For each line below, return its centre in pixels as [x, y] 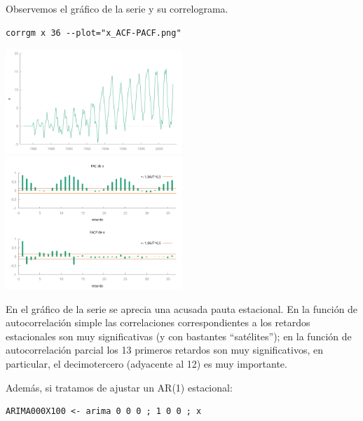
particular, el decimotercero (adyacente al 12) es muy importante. [146, 363]
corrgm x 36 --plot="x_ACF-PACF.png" [94, 33]
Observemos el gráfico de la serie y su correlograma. [117, 8]
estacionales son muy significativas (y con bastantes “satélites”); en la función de [179, 336]
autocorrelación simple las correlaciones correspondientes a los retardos [158, 322]
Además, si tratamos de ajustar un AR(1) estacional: [119, 387]
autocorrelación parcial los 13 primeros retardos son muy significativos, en [165, 350]
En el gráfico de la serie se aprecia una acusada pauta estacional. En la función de [182, 308]
